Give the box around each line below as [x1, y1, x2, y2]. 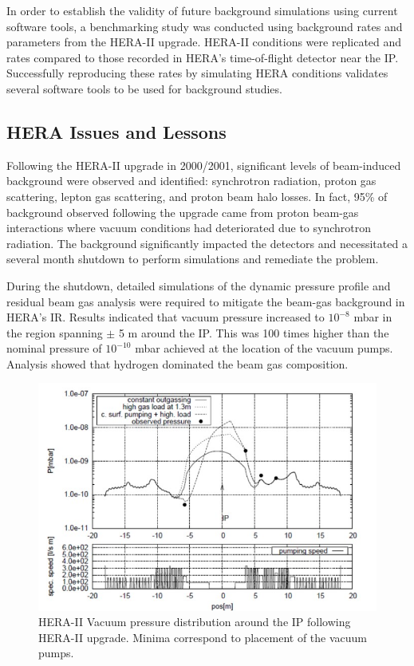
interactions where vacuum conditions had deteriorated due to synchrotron [6, 219, 372, 236]
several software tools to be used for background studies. [6, 80, 282, 97]
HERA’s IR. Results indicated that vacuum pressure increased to [6, 309, 325, 325]
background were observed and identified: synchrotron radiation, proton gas [6, 172, 377, 189]
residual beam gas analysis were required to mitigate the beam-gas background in [6, 293, 405, 309]
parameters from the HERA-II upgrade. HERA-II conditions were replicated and [6, 33, 402, 50]
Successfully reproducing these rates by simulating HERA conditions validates [6, 65, 388, 81]
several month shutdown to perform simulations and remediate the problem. [6, 250, 379, 267]
